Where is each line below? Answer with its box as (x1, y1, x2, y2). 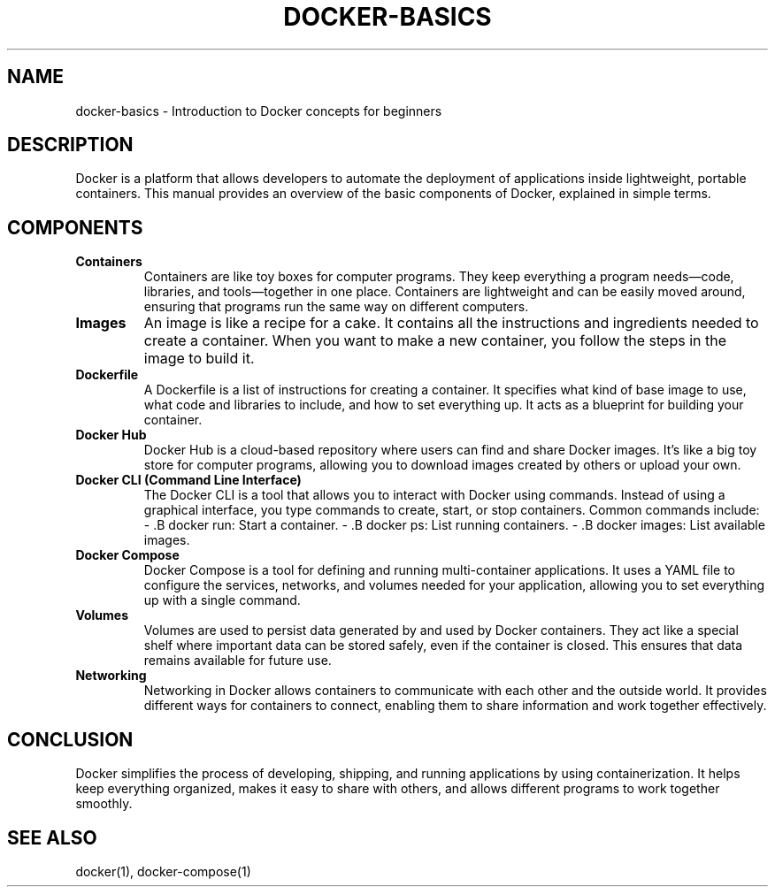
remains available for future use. (143, 653, 332, 669)
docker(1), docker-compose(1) (75, 863, 251, 879)
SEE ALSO (7, 826, 97, 849)
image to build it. (143, 349, 255, 368)
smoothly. (75, 796, 133, 812)
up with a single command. (143, 592, 301, 608)
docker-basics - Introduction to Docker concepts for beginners (75, 103, 442, 118)
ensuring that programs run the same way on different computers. (143, 299, 529, 315)
